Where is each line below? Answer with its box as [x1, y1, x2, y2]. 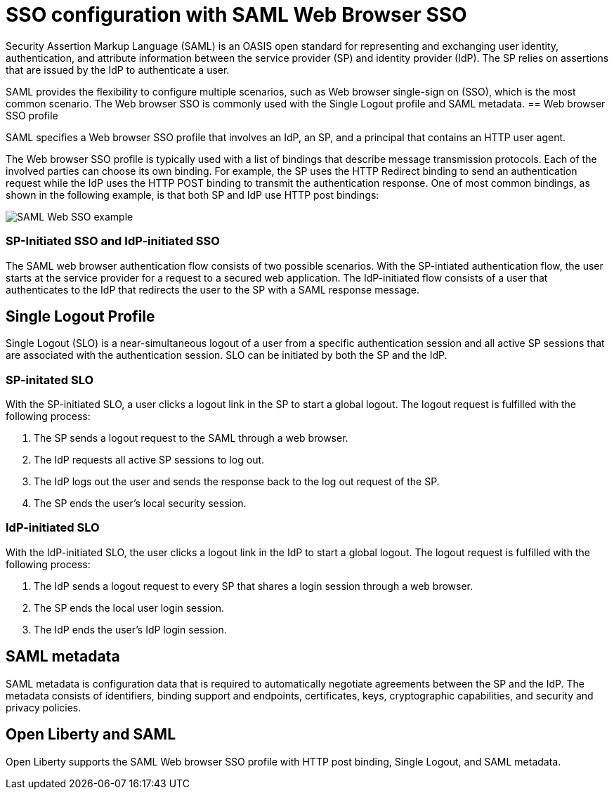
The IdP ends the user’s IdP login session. [34, 623, 227, 636]
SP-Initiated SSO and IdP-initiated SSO [6, 234, 220, 249]
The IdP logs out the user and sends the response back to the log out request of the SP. [34, 475, 440, 488]
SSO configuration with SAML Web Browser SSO [6, 3, 467, 27]
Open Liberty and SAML [6, 725, 176, 744]
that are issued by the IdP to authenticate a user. [6, 63, 230, 76]
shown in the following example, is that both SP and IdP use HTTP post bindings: [6, 188, 379, 201]
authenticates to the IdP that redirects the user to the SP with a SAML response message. [6, 283, 419, 296]
